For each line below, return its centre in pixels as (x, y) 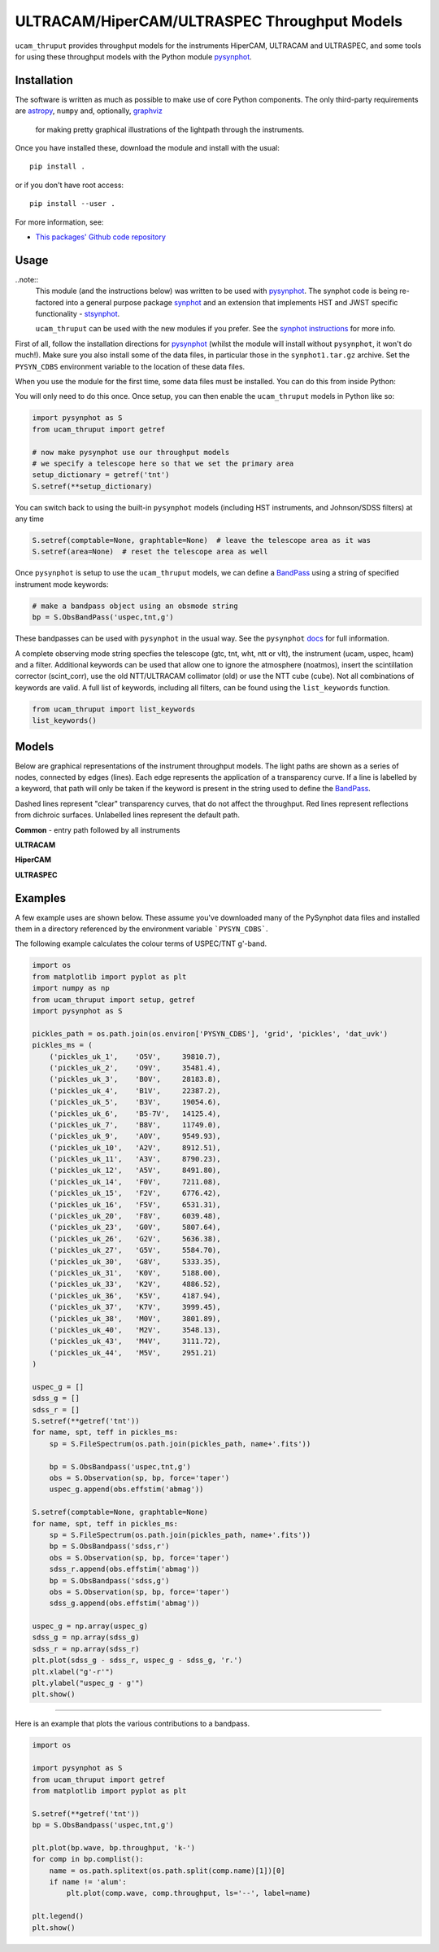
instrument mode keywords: (62, 584)
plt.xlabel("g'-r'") (73, 1672)
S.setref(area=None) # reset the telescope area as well (150, 552)
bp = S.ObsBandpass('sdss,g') (109, 1580)
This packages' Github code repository (101, 237)
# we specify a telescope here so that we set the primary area (163, 463)
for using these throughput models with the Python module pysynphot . (133, 56)
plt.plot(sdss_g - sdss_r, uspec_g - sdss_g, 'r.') (137, 1660)
